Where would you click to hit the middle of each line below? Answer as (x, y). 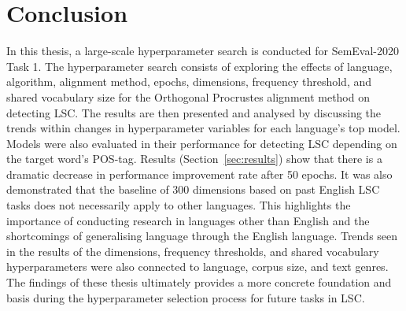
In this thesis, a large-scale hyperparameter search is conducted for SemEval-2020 (203, 51)
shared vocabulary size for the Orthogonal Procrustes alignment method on (188, 96)
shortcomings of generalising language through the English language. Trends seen (202, 236)
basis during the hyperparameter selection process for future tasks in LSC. (186, 297)
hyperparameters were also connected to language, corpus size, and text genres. (197, 267)
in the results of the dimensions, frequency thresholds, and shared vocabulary (193, 251)
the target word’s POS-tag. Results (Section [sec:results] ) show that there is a (194, 159)
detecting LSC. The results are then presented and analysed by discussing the (194, 112)
